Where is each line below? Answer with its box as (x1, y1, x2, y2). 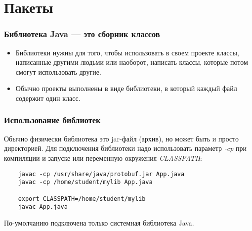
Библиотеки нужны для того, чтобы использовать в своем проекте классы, (15, 47, 239, 57)
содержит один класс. (15, 92, 81, 103)
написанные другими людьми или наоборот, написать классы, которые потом (15, 57, 248, 67)
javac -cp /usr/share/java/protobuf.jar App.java (18, 170, 185, 178)
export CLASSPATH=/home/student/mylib (18, 195, 146, 202)
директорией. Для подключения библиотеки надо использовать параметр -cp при (4, 143, 247, 153)
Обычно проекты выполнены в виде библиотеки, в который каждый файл (15, 83, 237, 93)
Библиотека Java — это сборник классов (4, 28, 160, 40)
